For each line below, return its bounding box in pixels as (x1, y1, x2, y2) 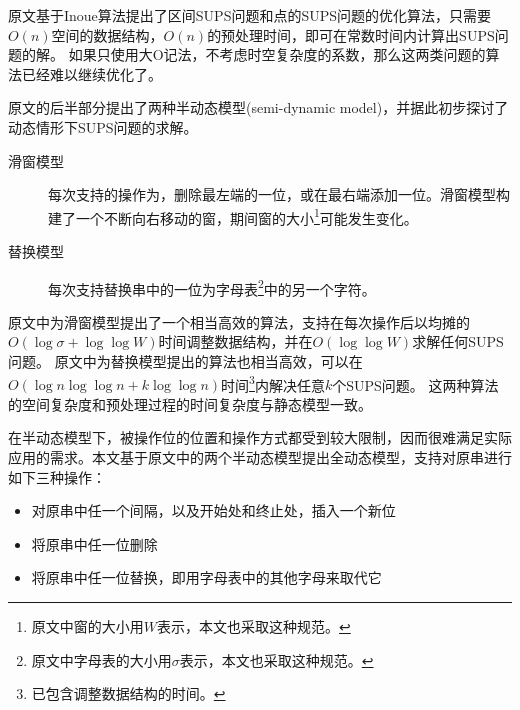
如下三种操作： (8, 466, 106, 487)
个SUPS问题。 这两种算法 (332, 374, 499, 395)
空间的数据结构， (51, 24, 164, 45)
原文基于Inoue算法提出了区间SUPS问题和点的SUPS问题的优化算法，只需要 (8, 5, 492, 25)
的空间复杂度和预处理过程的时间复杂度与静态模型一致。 (8, 393, 372, 414)
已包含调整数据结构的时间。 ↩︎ (31, 683, 226, 704)
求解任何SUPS (412, 331, 504, 352)
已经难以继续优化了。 (21, 63, 162, 84)
